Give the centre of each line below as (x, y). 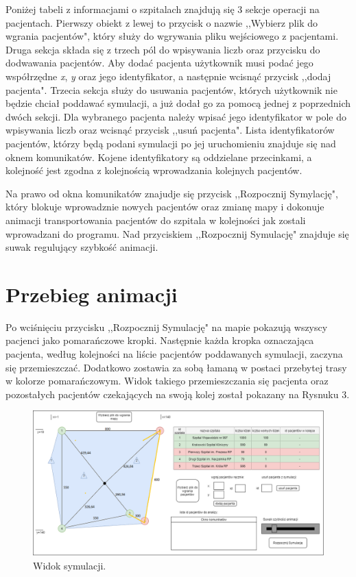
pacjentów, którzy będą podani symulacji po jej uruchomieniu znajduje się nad (171, 143)
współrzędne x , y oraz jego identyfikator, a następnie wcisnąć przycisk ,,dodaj (168, 76)
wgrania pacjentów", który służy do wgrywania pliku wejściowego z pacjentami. (172, 36)
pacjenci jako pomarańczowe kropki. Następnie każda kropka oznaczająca (160, 340)
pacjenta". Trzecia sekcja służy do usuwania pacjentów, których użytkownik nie (171, 89)
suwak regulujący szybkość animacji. (82, 247)
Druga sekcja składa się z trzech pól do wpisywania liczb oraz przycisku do (163, 49)
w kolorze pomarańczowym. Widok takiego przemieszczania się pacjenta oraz (167, 381)
